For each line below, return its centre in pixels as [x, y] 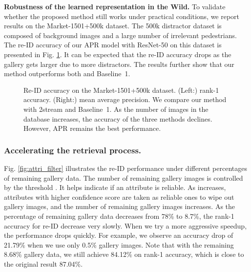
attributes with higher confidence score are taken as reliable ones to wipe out [119, 197]
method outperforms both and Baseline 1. [67, 73]
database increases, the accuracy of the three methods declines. [118, 118]
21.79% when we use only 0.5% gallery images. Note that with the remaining [119, 244]
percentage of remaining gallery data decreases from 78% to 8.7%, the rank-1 [119, 216]
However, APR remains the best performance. [92, 128]
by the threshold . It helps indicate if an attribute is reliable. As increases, [115, 187]
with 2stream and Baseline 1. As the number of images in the [116, 109]
